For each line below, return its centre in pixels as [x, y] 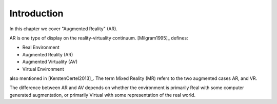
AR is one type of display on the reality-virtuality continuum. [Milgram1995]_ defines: [99, 38]
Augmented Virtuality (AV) [50, 62]
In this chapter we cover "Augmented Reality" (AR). [64, 29]
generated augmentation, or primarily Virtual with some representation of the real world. [103, 95]
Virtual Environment [43, 69]
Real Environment [41, 47]
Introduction [36, 13]
